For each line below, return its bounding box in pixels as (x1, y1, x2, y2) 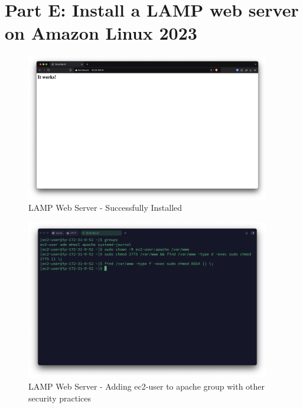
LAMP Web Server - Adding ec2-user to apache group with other (28, 380, 265, 392)
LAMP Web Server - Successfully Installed (28, 201, 183, 214)
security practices (28, 391, 91, 404)
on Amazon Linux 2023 (5, 21, 197, 45)
